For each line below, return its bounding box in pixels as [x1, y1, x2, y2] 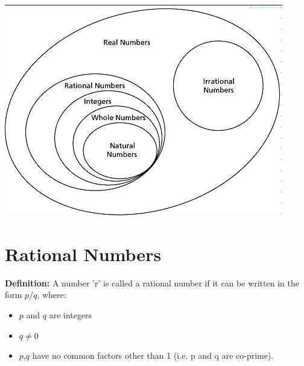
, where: [37, 288, 66, 301]
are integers [49, 308, 92, 321]
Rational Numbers [5, 241, 162, 266]
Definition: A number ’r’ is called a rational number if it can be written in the [5, 276, 299, 289]
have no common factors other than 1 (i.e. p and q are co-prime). [32, 349, 274, 362]
